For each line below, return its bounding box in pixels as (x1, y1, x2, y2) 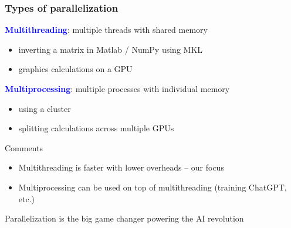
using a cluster (18, 102, 71, 114)
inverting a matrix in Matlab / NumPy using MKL (18, 43, 203, 55)
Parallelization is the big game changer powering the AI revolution (5, 212, 244, 224)
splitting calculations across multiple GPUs (18, 122, 174, 134)
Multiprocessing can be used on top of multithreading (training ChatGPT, (18, 181, 287, 193)
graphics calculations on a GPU (18, 63, 133, 75)
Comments (5, 141, 43, 154)
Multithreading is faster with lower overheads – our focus (18, 161, 224, 173)
